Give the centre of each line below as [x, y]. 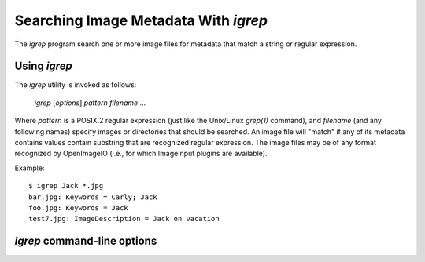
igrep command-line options [86, 241]
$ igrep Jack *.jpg [66, 186]
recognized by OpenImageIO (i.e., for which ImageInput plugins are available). [141, 154]
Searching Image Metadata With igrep [141, 20]
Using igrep [43, 66]
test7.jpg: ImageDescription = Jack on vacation [124, 219]
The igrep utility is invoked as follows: [76, 85]
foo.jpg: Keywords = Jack [79, 207]
